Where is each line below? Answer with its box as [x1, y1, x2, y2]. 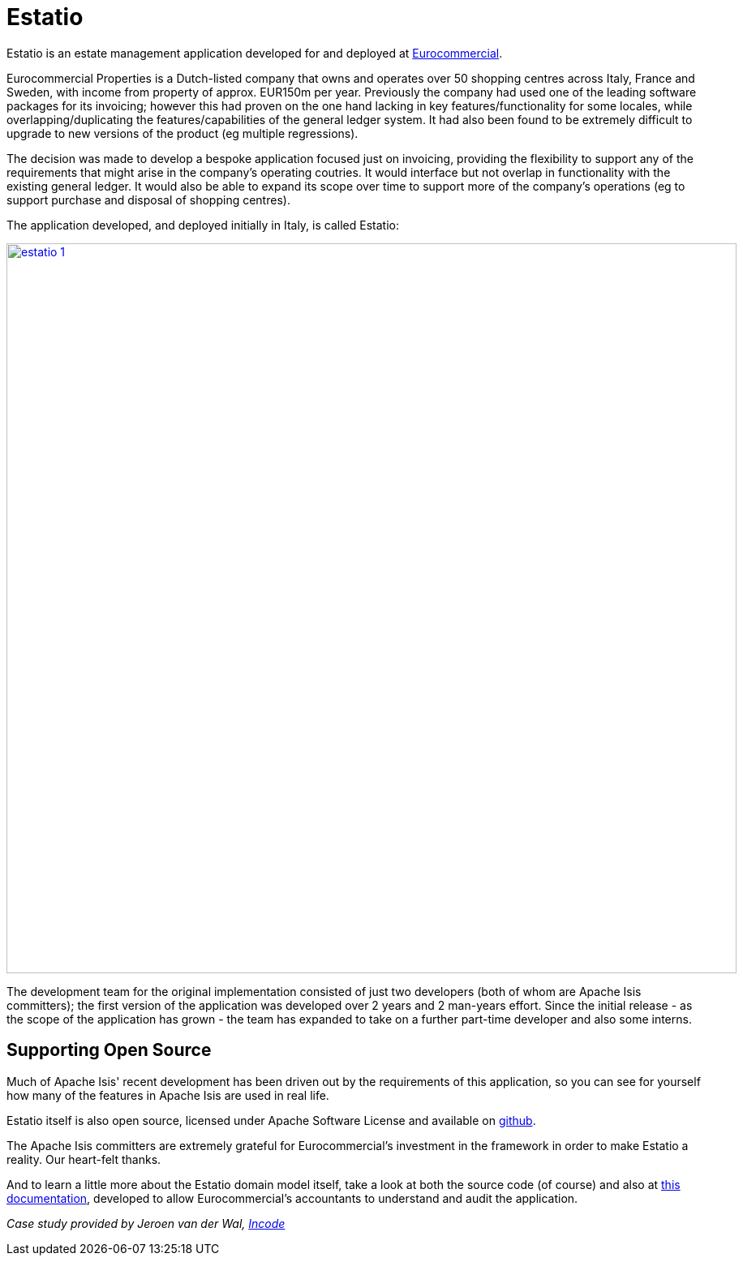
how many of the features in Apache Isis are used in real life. [6, 1088, 329, 1102]
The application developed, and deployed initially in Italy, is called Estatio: [6, 217, 399, 232]
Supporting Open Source [6, 1040, 212, 1061]
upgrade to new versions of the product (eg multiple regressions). [6, 126, 359, 140]
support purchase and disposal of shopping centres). [6, 192, 290, 207]
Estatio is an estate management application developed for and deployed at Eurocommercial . [6, 45, 503, 60]
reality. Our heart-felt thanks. [6, 1152, 161, 1166]
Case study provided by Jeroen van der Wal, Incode [6, 1216, 286, 1230]
